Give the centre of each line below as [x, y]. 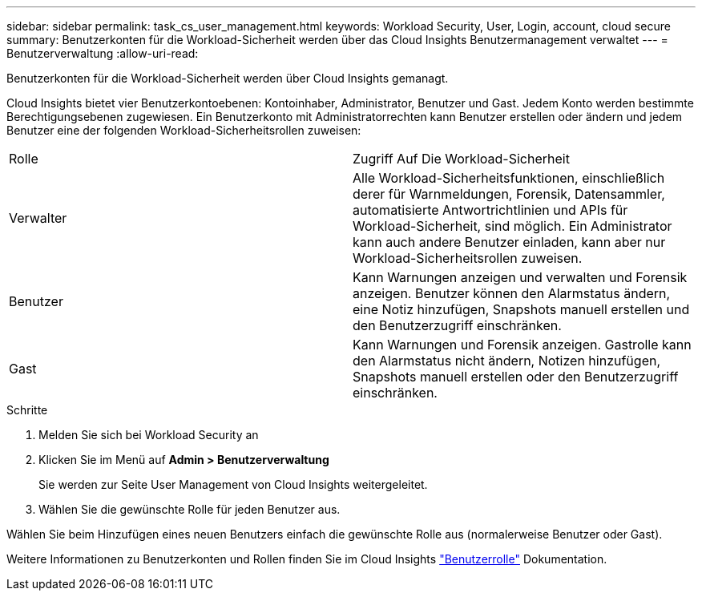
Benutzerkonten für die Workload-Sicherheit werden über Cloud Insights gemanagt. [228, 78]
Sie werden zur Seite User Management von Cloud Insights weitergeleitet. [233, 484]
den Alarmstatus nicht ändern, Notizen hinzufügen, [507, 361]
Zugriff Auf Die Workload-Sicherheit [461, 159]
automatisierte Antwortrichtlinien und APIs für [490, 210]
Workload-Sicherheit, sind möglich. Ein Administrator [512, 226]
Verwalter [38, 218]
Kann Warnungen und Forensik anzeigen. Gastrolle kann [522, 345]
